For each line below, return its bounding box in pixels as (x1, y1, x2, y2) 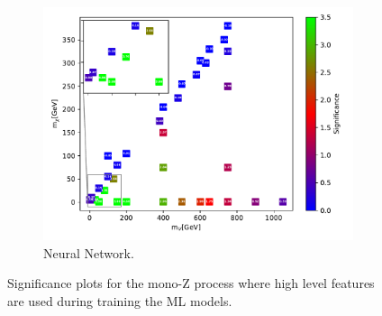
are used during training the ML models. (7, 291, 232, 310)
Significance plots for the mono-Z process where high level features (7, 274, 375, 293)
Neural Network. (43, 243, 134, 262)
